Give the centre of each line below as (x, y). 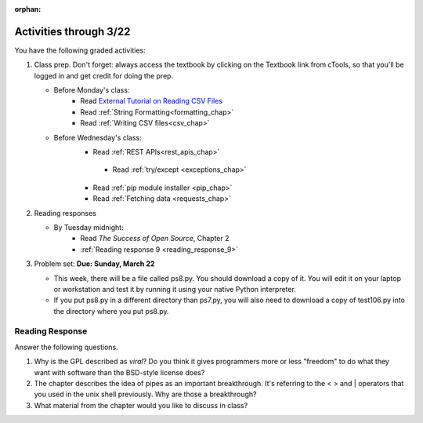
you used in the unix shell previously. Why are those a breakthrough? (145, 394)
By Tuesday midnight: (89, 227)
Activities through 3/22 (72, 31)
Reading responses (65, 213)
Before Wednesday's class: (98, 137)
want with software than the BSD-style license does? (119, 372)
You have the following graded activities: (80, 50)
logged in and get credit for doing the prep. (104, 75)
